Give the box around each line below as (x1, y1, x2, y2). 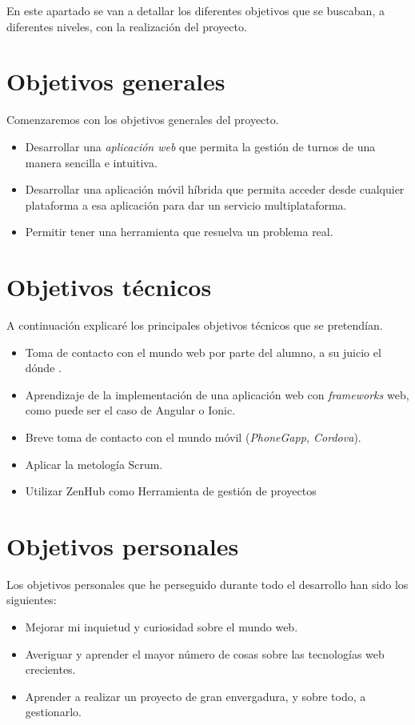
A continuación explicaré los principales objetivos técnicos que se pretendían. (6, 317, 383, 333)
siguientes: (6, 591, 57, 608)
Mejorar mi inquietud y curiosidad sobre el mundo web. (25, 619, 298, 635)
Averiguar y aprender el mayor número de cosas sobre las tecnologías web (25, 645, 385, 662)
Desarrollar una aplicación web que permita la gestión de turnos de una (25, 138, 376, 154)
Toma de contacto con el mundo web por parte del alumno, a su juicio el (25, 343, 381, 360)
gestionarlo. (25, 703, 82, 720)
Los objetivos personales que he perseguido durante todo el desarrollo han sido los (6, 575, 409, 592)
